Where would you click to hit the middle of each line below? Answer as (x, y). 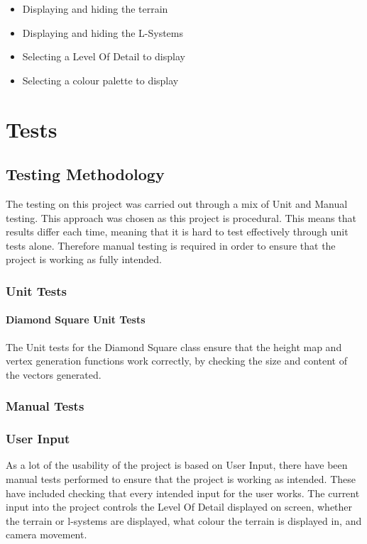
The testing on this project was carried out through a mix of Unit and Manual (177, 203)
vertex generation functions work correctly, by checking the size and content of (176, 361)
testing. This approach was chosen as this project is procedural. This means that (181, 217)
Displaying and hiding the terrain (95, 9)
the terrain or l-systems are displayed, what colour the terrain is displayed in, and (184, 520)
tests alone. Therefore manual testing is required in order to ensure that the (171, 245)
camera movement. (46, 534)
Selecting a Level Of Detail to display (104, 56)
